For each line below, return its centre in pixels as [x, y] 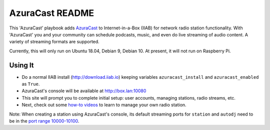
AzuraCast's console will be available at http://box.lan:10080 [84, 91]
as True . [31, 84]
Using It [22, 65]
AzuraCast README [52, 13]
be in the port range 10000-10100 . [44, 121]
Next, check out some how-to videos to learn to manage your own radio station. [104, 105]
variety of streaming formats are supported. [54, 42]
